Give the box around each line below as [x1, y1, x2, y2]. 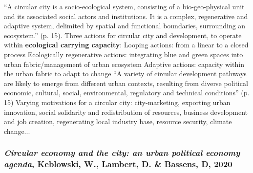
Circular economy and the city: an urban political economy [4, 147, 240, 159]
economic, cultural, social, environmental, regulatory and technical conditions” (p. [4, 87, 250, 98]
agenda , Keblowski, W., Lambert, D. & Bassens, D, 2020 [4, 158, 232, 170]
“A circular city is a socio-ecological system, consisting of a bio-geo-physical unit [4, 1, 245, 11]
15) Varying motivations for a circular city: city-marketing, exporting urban [4, 97, 231, 107]
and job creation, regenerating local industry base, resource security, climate [4, 116, 232, 127]
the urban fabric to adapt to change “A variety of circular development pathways [4, 68, 247, 79]
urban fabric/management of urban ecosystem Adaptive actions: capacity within [4, 59, 244, 69]
